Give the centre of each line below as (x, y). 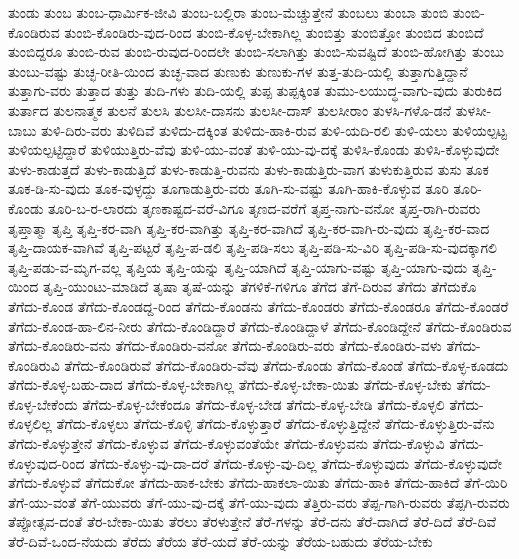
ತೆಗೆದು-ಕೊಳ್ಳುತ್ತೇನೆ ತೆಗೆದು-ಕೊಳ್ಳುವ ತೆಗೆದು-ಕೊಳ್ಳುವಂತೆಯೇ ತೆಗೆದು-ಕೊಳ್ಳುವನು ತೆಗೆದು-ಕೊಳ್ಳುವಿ (226, 443)
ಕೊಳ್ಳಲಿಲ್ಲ (30, 423)
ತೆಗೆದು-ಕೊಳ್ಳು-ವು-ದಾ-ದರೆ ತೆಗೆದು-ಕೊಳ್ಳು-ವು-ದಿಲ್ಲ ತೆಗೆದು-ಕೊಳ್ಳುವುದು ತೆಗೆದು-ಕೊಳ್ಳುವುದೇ (295, 462)
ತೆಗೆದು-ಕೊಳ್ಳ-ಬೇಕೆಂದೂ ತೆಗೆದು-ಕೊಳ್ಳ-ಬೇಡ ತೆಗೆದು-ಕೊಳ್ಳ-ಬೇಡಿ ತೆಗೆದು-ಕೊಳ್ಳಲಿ (263, 403)
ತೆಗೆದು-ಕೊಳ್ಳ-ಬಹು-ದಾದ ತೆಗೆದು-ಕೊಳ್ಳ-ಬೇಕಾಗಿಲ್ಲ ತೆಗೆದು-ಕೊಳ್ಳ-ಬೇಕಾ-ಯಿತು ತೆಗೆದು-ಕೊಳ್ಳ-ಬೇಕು (230, 384)
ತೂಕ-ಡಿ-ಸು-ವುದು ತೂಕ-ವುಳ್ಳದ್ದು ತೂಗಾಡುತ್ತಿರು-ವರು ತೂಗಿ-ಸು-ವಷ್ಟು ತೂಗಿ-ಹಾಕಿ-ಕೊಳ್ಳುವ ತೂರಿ (228, 188)
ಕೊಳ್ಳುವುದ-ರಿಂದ (46, 462)
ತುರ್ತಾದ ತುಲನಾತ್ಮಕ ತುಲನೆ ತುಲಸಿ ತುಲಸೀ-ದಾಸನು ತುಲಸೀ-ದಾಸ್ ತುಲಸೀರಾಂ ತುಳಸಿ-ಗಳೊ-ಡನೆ (230, 109)
